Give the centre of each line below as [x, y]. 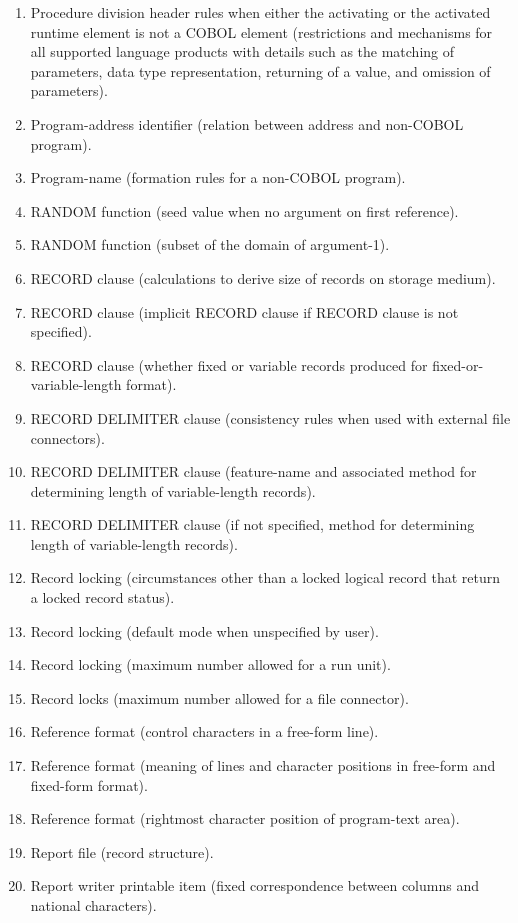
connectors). [67, 437]
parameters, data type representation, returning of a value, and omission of [260, 70]
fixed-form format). [89, 784]
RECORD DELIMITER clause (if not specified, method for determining [252, 524]
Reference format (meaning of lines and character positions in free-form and [263, 765]
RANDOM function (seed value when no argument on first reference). [244, 210]
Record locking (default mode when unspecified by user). [204, 630]
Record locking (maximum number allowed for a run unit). [210, 664]
